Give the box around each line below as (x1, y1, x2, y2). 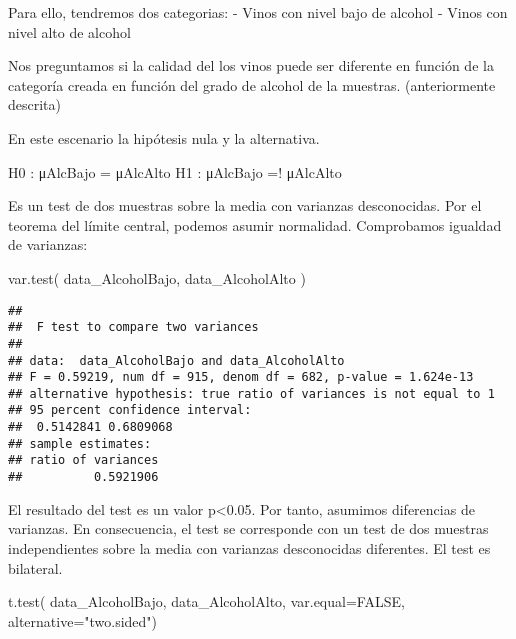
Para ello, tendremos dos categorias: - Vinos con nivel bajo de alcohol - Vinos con (8, 2, 508, 22)
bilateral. (8, 557, 63, 578)
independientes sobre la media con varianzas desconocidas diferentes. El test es (8, 537, 491, 558)
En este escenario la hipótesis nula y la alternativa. (8, 127, 320, 148)
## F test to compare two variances (8, 320, 259, 335)
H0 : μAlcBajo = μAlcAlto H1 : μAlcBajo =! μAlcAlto (8, 161, 342, 182)
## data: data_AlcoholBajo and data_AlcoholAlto (8, 353, 345, 368)
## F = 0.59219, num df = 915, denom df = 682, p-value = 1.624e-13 (8, 370, 474, 385)
